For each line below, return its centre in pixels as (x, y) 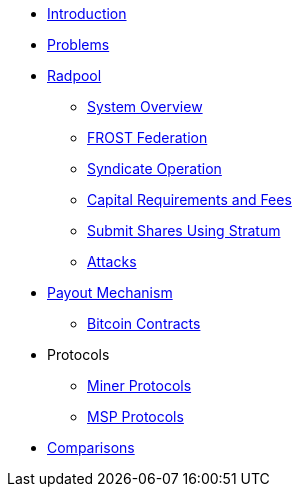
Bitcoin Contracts (144, 323)
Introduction (87, 13)
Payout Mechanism (110, 292)
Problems (78, 44)
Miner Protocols (139, 385)
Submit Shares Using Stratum (184, 230)
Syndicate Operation (154, 168)
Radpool (74, 75)
